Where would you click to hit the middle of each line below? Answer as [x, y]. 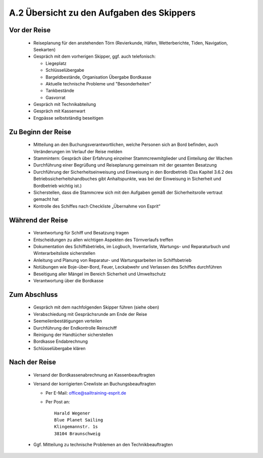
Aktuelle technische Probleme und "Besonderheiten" [98, 83]
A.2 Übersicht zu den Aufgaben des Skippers [102, 13]
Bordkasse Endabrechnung [61, 341]
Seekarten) [45, 49]
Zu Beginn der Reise [40, 132]
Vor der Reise [30, 30]
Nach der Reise [32, 362]
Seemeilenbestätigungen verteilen [68, 321]
